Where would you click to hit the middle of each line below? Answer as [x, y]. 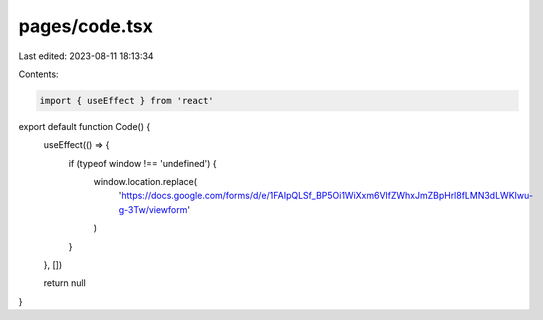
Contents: [38, 74]
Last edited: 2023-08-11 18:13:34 [86, 56]
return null [65, 283]
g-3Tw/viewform [153, 209]
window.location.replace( [145, 182]
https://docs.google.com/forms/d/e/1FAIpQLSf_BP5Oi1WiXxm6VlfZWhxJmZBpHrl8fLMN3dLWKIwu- [327, 196]
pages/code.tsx [86, 26]
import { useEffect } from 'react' [126, 100]
